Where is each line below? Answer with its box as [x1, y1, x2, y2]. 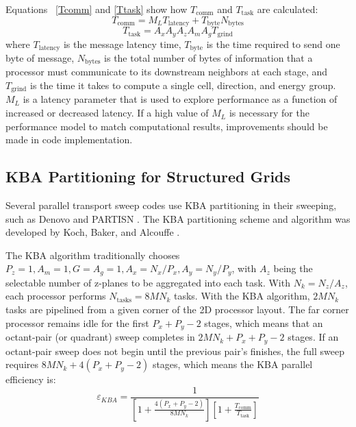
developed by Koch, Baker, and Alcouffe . [5, 225, 180, 239]
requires [5, 357, 38, 371]
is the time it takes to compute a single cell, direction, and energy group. [29, 78, 336, 92]
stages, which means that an [204, 315, 323, 330]
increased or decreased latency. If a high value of [5, 106, 209, 120]
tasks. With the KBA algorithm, [173, 289, 310, 303]
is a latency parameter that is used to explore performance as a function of [23, 92, 338, 106]
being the [273, 261, 313, 276]
